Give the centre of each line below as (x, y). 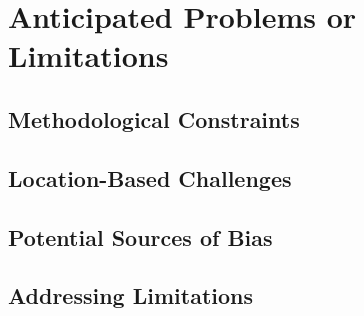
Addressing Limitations (131, 295)
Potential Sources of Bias (140, 236)
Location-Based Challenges (150, 177)
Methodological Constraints (154, 118)
